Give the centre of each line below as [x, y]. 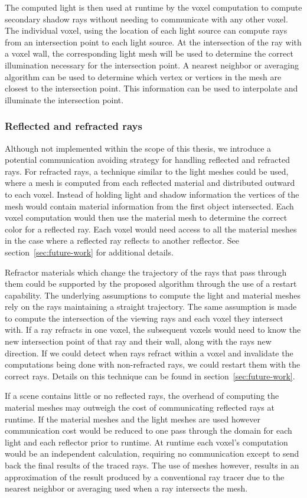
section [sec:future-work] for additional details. [89, 252]
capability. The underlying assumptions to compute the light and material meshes [153, 295]
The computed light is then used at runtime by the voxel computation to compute [153, 7]
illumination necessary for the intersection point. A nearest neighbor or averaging [152, 65]
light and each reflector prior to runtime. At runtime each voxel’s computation [146, 442]
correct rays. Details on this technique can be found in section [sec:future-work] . [150, 376]
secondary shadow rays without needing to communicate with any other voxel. [146, 19]
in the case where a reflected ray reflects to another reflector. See [122, 240]
